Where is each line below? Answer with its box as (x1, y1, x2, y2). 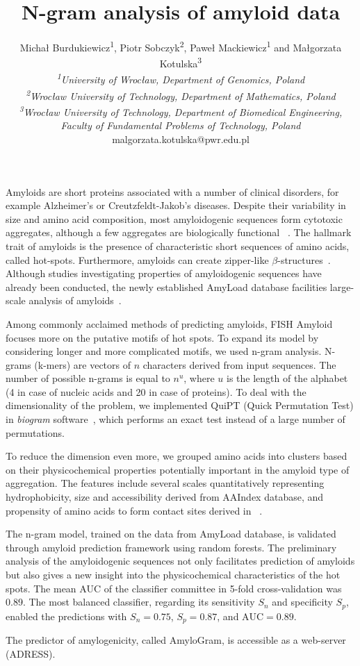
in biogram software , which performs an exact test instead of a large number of (6, 412, 345, 426)
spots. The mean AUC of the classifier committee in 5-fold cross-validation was (6, 581, 342, 595)
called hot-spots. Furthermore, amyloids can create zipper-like (6, 252, 269, 267)
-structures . (277, 252, 331, 267)
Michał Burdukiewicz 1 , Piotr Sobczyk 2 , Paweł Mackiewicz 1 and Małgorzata (19, 38, 342, 54)
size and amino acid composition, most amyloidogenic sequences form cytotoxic (6, 211, 343, 226)
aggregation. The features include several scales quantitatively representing (6, 476, 325, 490)
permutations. (6, 425, 65, 440)
